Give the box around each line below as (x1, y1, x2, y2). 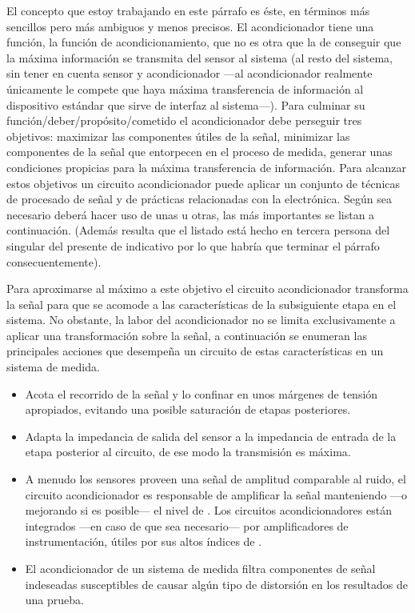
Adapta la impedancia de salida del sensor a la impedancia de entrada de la (25, 427, 397, 444)
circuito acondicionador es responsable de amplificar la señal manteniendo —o (25, 486, 408, 503)
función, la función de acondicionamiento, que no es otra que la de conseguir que (6, 34, 401, 50)
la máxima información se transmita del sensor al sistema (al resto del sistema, (6, 49, 393, 66)
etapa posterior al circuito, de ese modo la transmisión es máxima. (25, 443, 351, 460)
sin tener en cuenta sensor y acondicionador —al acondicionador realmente (6, 65, 373, 82)
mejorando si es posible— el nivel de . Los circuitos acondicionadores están (25, 502, 392, 519)
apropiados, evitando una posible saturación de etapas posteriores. (25, 401, 351, 418)
